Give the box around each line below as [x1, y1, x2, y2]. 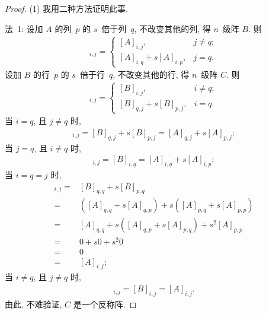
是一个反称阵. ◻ [73, 297, 137, 310]
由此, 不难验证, [5, 297, 62, 310]
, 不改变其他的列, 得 [134, 22, 211, 34]
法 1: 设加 [5, 22, 43, 34]
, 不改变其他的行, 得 [113, 68, 190, 81]
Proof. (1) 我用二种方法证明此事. [5, 2, 128, 14]
